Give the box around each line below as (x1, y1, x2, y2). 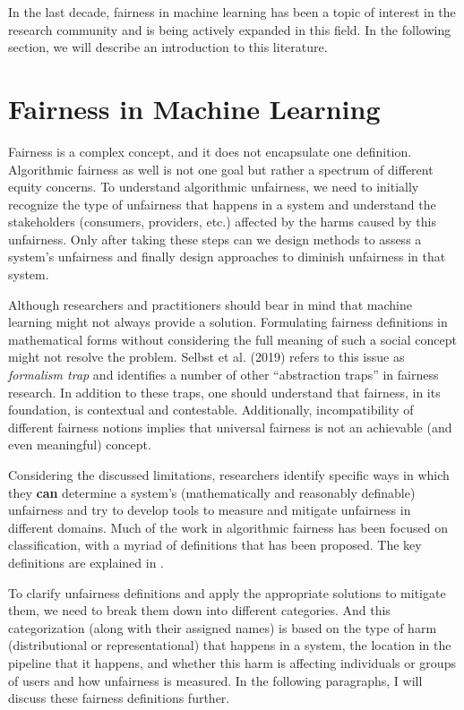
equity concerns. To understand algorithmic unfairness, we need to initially (8, 177, 419, 196)
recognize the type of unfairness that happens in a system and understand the (8, 194, 436, 213)
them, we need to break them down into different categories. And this (8, 601, 391, 620)
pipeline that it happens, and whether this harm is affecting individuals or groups (8, 653, 456, 672)
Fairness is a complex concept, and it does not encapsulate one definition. (8, 141, 412, 160)
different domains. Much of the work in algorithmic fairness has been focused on (8, 518, 448, 536)
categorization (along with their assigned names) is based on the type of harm (8, 618, 437, 637)
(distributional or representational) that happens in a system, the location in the (8, 636, 451, 654)
